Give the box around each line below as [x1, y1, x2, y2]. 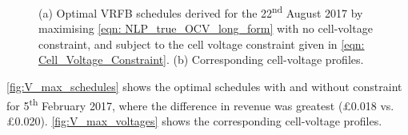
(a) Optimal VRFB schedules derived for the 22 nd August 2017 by [38, 2, 363, 21]
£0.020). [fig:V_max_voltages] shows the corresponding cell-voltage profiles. [6, 112, 382, 129]
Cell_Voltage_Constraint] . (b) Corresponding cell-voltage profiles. [38, 51, 364, 68]
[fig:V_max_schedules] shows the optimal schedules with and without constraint [6, 78, 402, 95]
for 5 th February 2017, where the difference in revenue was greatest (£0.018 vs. [6, 94, 394, 113]
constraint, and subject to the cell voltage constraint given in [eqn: [38, 35, 365, 52]
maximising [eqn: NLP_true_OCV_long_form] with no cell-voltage [38, 20, 373, 37]
